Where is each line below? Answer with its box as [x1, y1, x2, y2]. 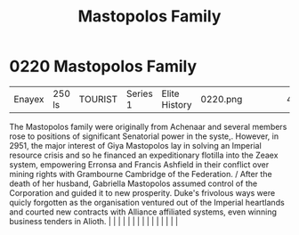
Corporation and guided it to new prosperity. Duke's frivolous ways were [9, 187, 276, 198]
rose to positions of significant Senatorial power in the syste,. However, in [9, 131, 279, 142]
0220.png [200, 93, 243, 105]
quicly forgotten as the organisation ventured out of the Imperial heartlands [9, 197, 285, 207]
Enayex [13, 93, 44, 105]
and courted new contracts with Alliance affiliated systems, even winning [9, 207, 278, 217]
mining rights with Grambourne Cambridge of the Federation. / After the [9, 168, 273, 179]
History [161, 98, 193, 110]
